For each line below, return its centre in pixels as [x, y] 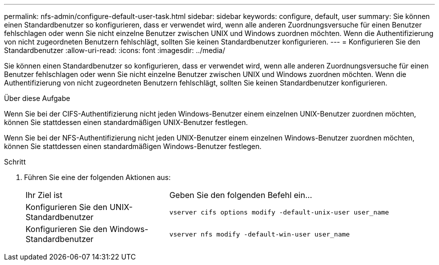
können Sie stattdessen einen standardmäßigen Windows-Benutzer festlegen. [133, 146]
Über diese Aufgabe [37, 98]
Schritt [15, 162]
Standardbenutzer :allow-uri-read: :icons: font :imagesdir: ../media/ [115, 50]
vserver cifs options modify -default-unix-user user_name [279, 212]
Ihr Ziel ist [44, 195]
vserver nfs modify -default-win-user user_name [259, 234]
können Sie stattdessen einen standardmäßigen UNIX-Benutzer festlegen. [126, 122]
